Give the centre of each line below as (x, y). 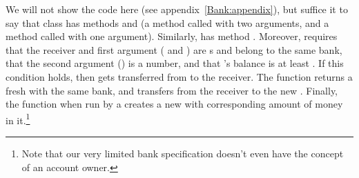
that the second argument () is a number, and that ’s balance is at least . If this (175, 63)
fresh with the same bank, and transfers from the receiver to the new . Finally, (172, 90)
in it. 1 (18, 119)
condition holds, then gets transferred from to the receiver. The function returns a (179, 76)
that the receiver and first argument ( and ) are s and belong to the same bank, (174, 49)
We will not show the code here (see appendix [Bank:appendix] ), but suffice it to (177, 9)
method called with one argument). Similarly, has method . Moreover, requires (172, 36)
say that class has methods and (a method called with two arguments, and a (167, 22)
